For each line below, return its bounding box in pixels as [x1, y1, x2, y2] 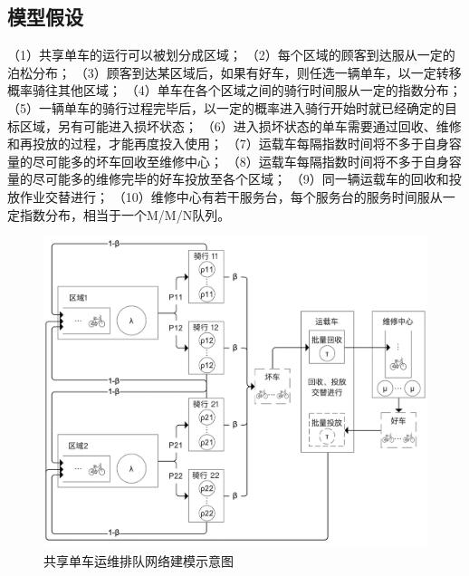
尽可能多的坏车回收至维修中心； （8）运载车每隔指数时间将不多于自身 [32, 151, 449, 170]
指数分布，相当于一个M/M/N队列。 [19, 205, 231, 224]
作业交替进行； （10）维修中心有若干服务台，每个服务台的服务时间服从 [19, 187, 443, 206]
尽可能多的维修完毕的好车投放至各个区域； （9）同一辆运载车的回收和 [32, 169, 449, 188]
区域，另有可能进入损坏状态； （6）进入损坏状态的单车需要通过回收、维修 [19, 116, 462, 135]
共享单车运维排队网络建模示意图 [43, 551, 234, 570]
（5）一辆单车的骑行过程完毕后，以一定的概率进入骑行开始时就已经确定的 [7, 98, 445, 117]
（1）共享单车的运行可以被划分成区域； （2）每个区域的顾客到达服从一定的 [7, 45, 455, 64]
